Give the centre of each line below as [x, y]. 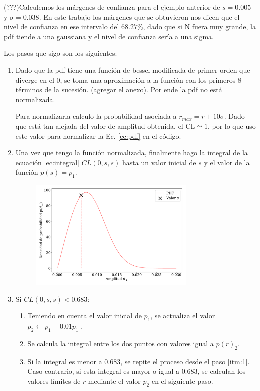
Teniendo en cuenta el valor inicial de [85, 316]
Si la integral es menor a [65, 361]
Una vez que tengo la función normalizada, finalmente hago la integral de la [132, 152]
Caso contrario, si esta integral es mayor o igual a [103, 371]
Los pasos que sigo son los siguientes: [61, 53]
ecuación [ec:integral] [48, 162]
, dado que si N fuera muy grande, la [199, 26]
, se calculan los [222, 371]
